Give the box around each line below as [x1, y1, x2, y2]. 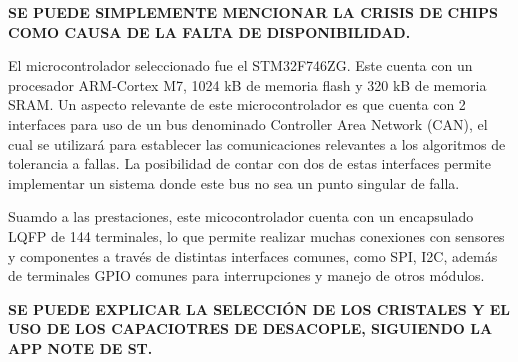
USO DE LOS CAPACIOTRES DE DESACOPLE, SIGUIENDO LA [8, 318, 493, 339]
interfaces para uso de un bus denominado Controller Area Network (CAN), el [8, 113, 488, 134]
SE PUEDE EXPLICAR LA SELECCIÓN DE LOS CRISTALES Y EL [8, 298, 510, 319]
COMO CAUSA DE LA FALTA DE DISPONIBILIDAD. [8, 21, 411, 42]
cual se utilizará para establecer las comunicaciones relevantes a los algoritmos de [8, 133, 506, 154]
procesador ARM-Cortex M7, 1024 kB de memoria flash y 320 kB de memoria [8, 74, 487, 95]
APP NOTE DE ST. [8, 337, 153, 358]
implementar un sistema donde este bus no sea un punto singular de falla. [8, 172, 460, 193]
